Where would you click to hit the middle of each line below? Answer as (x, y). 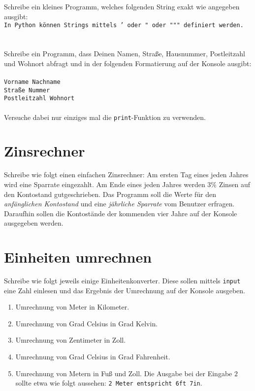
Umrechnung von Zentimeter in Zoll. (71, 340)
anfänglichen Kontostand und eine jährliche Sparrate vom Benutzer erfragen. (119, 204)
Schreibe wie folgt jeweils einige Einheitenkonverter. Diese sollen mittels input (122, 281)
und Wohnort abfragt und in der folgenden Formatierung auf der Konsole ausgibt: (128, 63)
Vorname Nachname (32, 82)
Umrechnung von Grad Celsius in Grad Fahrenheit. (93, 357)
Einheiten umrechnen (78, 257)
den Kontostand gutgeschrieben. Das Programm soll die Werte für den (110, 194)
